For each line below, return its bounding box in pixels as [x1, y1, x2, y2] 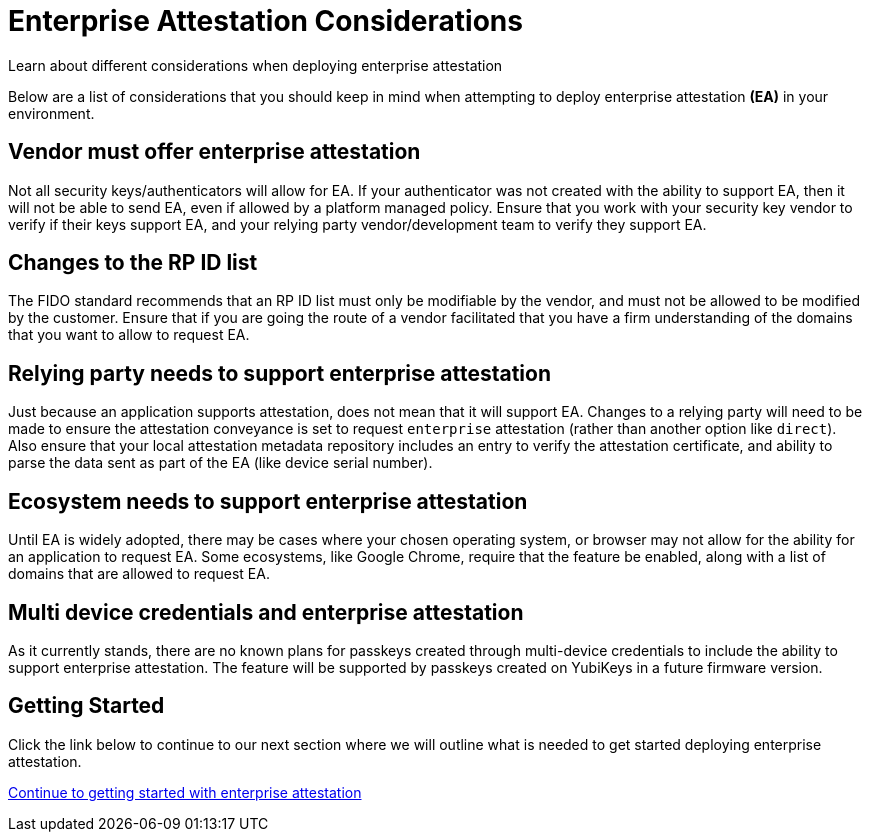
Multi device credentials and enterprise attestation [8, 599, 524, 625]
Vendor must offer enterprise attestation [8, 139, 421, 165]
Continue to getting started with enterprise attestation [8, 783, 362, 801]
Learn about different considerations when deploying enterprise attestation [8, 56, 503, 74]
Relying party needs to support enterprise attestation [8, 360, 552, 386]
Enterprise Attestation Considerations [8, 4, 523, 38]
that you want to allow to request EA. [8, 326, 250, 344]
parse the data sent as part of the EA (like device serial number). [8, 454, 433, 472]
